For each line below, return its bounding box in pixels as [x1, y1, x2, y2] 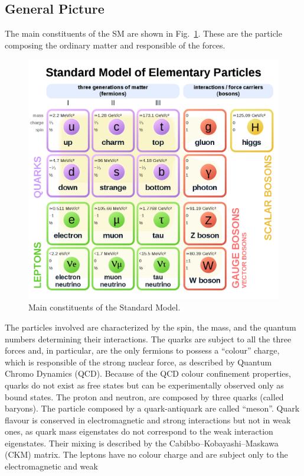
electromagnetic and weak [5, 460, 98, 472]
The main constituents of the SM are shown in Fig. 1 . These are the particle [5, 27, 282, 40]
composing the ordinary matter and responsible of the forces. [5, 38, 225, 51]
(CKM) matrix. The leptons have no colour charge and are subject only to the [5, 448, 288, 461]
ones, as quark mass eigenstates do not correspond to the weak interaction [5, 425, 273, 438]
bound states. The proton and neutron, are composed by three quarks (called [5, 390, 284, 403]
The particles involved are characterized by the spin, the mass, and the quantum [5, 320, 296, 333]
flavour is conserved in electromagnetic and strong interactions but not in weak [5, 413, 291, 426]
